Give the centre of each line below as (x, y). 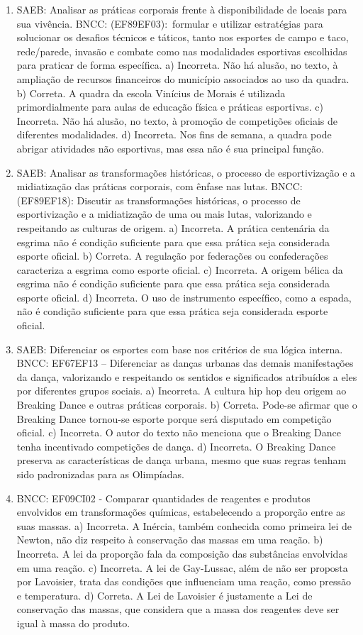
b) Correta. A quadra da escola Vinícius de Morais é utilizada (151, 93)
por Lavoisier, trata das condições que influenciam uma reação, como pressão (184, 581)
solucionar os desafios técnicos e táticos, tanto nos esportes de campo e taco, (183, 37)
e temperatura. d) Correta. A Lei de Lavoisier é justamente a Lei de (164, 595)
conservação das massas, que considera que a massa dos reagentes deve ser (178, 609)
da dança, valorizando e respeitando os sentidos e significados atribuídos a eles (187, 376)
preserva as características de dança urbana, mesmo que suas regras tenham (181, 460)
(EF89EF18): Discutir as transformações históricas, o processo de (158, 200)
